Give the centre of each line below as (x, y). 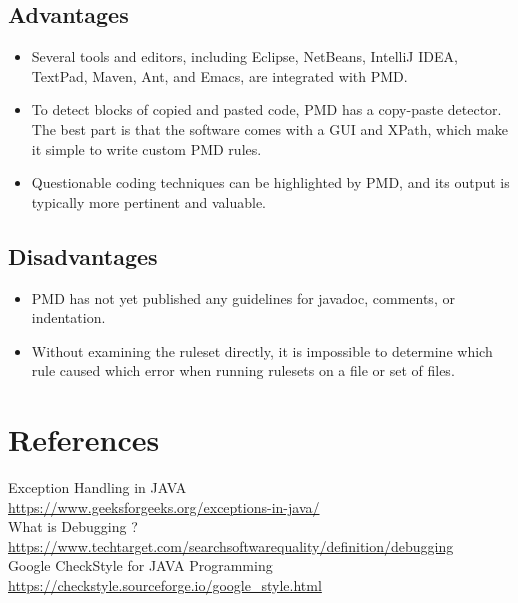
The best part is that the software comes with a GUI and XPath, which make (270, 128)
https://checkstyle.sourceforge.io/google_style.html (165, 585)
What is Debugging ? (73, 526)
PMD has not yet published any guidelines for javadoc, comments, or (243, 297)
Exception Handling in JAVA (97, 487)
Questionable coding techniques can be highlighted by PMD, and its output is (270, 182)
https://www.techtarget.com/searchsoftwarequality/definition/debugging (231, 545)
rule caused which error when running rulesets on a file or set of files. (243, 370)
